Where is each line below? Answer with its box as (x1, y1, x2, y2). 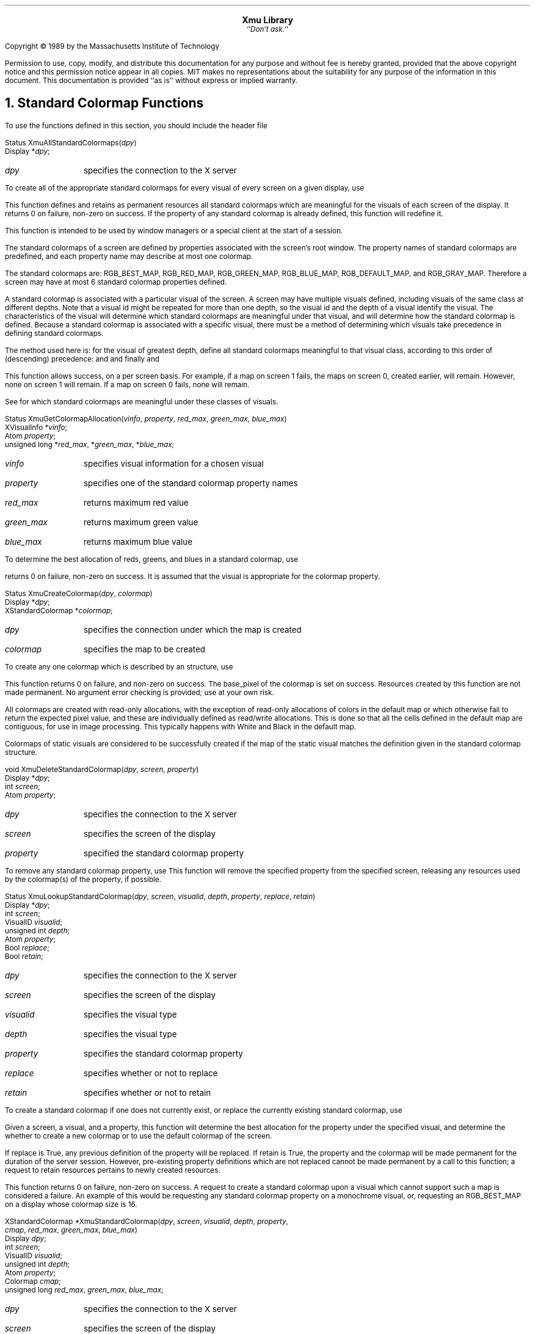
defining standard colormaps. (5, 329, 104, 338)
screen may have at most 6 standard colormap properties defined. (5, 277, 227, 286)
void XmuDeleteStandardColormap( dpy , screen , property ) (5, 765, 199, 774)
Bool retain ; (5, 952, 43, 961)
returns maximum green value (83, 517, 198, 527)
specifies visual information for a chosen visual (83, 458, 264, 468)
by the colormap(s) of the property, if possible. (5, 875, 162, 884)
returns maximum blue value (83, 536, 192, 547)
